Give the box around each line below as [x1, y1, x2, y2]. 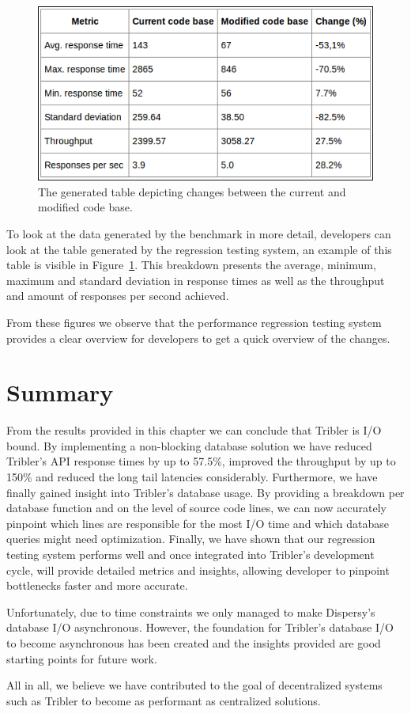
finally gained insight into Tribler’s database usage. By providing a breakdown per [6, 484, 405, 500]
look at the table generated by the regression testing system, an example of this [6, 241, 392, 257]
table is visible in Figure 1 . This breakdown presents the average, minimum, [6, 256, 376, 273]
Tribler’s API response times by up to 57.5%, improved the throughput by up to [6, 453, 396, 469]
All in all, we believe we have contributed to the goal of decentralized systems [6, 677, 383, 693]
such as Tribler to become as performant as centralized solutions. [6, 692, 321, 708]
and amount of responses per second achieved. [6, 287, 229, 304]
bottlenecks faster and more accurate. [6, 577, 188, 594]
